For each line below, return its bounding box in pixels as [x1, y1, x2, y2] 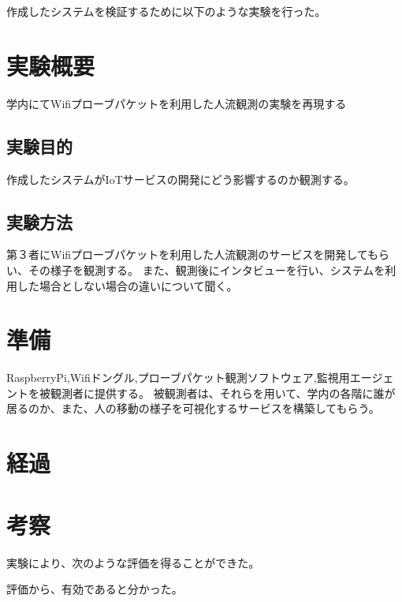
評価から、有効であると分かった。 [6, 581, 183, 597]
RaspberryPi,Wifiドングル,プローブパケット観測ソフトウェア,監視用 [6, 369, 350, 386]
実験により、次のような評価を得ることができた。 [6, 554, 260, 570]
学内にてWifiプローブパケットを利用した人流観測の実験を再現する [6, 95, 347, 111]
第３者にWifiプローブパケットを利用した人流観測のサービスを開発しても [6, 246, 379, 263]
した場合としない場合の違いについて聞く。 [17, 277, 238, 294]
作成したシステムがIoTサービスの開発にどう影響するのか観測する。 [6, 170, 355, 187]
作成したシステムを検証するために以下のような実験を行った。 [6, 3, 326, 19]
